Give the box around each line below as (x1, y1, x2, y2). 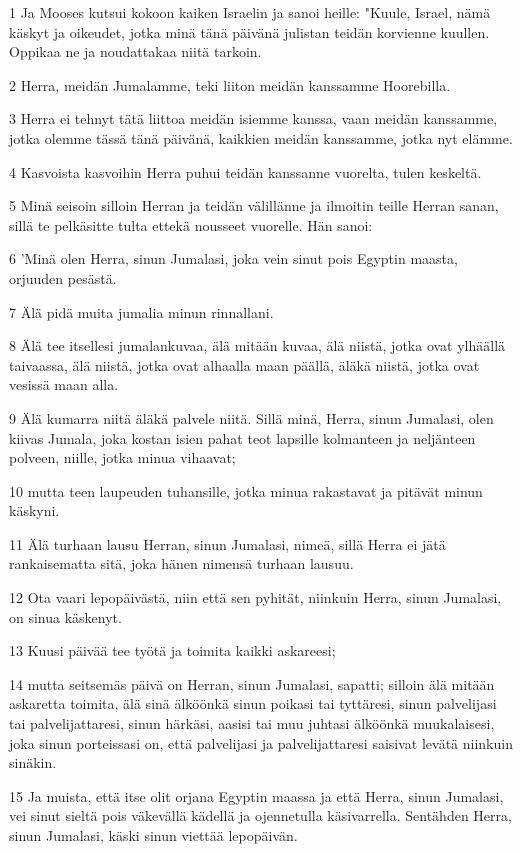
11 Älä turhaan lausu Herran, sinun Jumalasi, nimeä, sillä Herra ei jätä (9, 533, 446, 554)
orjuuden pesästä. (9, 267, 117, 288)
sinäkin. (9, 752, 57, 773)
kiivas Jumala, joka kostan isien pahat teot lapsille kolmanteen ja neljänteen (9, 427, 476, 448)
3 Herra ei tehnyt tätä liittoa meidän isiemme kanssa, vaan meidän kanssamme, (9, 108, 498, 129)
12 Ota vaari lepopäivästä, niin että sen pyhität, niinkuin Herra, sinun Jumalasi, (9, 587, 502, 608)
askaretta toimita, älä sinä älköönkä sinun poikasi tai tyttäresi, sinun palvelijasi (9, 693, 497, 714)
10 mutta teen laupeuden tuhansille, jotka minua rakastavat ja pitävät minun (9, 480, 483, 501)
